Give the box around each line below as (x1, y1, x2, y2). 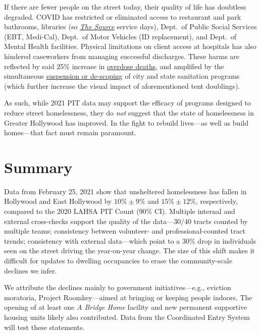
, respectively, (195, 196, 238, 206)
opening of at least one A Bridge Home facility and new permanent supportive (4, 302, 247, 312)
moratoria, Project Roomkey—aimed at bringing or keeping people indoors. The (4, 292, 252, 302)
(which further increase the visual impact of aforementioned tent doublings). (4, 80, 240, 91)
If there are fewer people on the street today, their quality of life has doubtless (4, 2, 246, 12)
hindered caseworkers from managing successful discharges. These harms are (4, 50, 240, 61)
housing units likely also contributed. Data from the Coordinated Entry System (4, 311, 250, 322)
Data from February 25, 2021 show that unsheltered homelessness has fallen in (4, 186, 247, 196)
